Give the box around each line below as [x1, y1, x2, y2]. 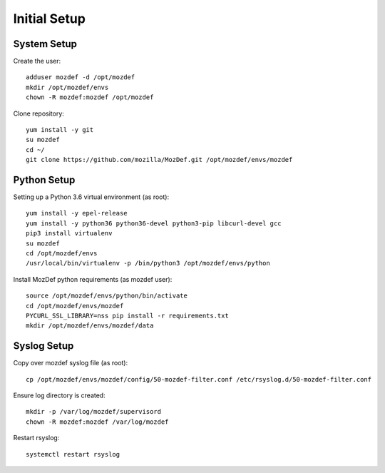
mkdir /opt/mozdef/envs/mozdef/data [26, 322, 154, 330]
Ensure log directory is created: [13, 391, 106, 400]
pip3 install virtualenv [26, 229, 113, 238]
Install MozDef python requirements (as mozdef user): [13, 275, 173, 283]
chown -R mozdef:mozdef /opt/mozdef [26, 93, 154, 101]
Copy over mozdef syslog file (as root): [13, 359, 128, 367]
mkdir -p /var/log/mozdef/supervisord [26, 407, 162, 416]
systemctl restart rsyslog [26, 450, 120, 458]
